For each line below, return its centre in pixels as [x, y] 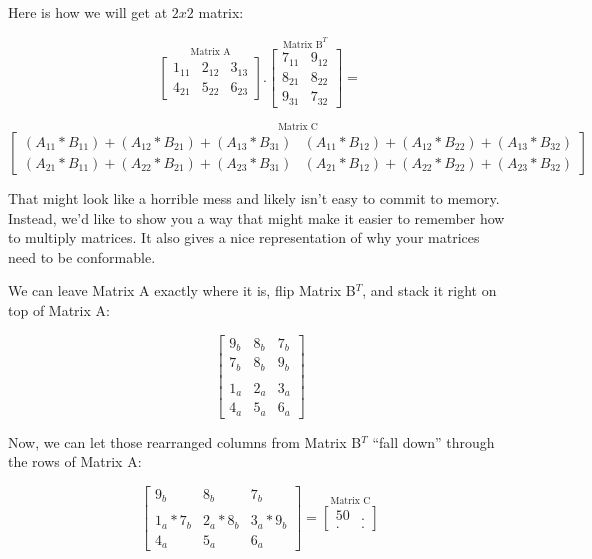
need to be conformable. [82, 256]
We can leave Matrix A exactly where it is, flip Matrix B [182, 290]
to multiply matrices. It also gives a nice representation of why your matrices [244, 237]
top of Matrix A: [59, 310]
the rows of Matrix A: [75, 461]
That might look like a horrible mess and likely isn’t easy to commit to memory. [254, 198]
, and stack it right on [429, 290]
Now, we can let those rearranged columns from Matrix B [185, 441]
